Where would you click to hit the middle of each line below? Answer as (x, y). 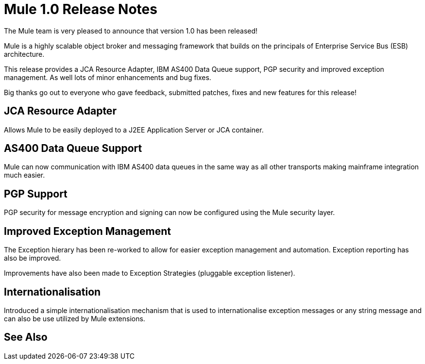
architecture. (24, 54)
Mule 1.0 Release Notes (81, 9)
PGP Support (36, 194)
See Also (26, 337)
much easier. (25, 175)
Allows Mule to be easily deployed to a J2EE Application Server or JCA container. (134, 130)
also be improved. (33, 258)
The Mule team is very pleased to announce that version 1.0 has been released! (131, 31)
